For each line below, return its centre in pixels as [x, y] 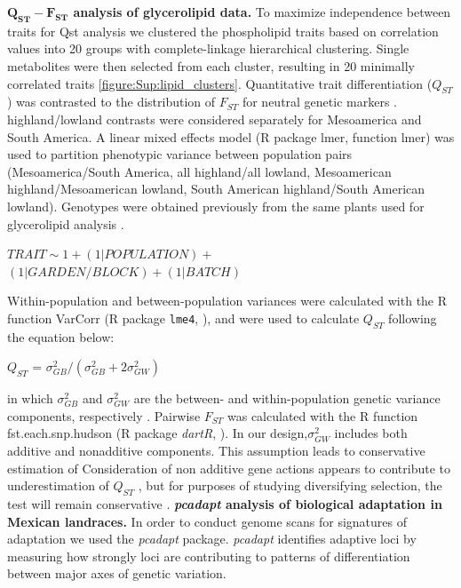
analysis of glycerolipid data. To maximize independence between [262, 12]
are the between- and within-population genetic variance [287, 398]
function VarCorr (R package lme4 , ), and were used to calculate [183, 318]
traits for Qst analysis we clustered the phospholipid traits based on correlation [223, 31]
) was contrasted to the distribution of [111, 102]
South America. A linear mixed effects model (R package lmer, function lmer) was [231, 136]
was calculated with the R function [322, 415]
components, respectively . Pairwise [104, 415]
